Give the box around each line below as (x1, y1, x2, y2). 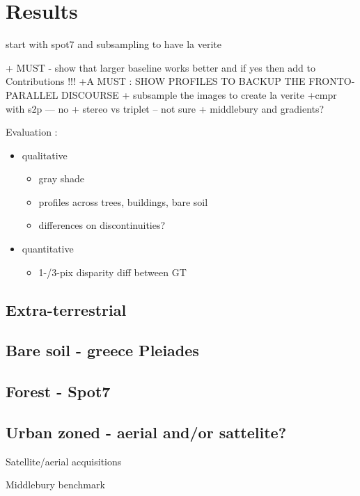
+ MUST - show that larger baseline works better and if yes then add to (6, 60, 315, 74)
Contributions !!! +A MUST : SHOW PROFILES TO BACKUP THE (6, 74, 306, 88)
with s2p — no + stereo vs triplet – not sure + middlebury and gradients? (6, 101, 324, 115)
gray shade (38, 171, 85, 186)
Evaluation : (6, 125, 58, 139)
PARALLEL (6, 87, 58, 102)
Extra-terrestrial (6, 298, 127, 320)
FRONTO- (308, 74, 355, 88)
